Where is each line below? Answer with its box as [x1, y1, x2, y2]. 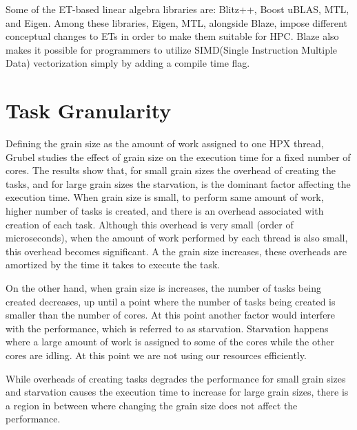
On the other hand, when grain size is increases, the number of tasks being [6, 281, 321, 295]
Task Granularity [6, 96, 172, 125]
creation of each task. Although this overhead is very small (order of [6, 217, 294, 231]
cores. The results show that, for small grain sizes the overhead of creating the [6, 163, 336, 178]
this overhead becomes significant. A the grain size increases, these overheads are [6, 244, 347, 258]
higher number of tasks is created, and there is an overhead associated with [6, 204, 324, 218]
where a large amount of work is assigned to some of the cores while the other [6, 334, 334, 349]
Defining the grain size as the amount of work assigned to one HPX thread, [6, 136, 324, 151]
